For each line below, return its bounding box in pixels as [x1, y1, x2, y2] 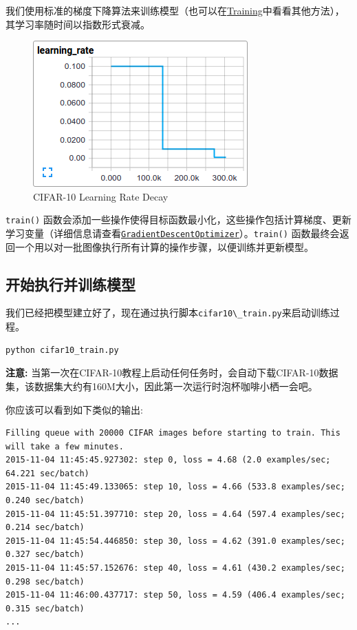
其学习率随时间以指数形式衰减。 [6, 17, 150, 31]
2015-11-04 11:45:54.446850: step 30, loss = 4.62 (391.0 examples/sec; [6, 536, 345, 546]
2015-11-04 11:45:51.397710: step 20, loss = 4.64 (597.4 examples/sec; [6, 509, 345, 519]
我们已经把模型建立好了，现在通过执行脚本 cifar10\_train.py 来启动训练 [6, 305, 330, 320]
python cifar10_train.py [6, 345, 119, 355]
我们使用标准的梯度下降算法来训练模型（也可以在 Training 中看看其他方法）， [6, 3, 345, 17]
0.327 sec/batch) [6, 549, 85, 560]
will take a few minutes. [6, 441, 124, 451]
